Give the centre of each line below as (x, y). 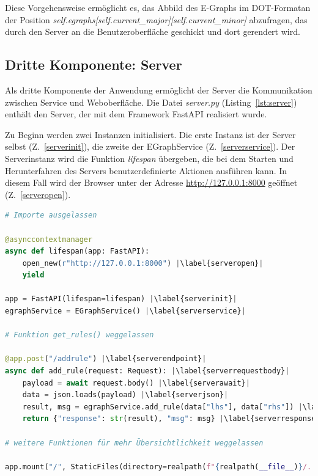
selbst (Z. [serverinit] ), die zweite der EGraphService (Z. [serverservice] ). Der (150, 146)
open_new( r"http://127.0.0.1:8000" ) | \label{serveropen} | (143, 263)
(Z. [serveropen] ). (38, 194)
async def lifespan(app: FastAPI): (77, 251)
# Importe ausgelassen (51, 215)
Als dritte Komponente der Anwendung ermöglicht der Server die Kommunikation (159, 90)
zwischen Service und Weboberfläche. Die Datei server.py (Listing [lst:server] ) (151, 102)
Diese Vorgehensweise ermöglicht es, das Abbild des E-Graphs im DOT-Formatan (158, 7)
